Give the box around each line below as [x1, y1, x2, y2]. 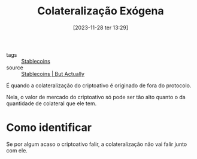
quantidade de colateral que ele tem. [6, 100, 97, 107]
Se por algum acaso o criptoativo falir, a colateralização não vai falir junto [6, 140, 187, 148]
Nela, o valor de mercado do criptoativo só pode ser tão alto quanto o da [6, 93, 186, 100]
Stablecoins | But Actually [21, 70, 85, 77]
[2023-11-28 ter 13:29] [72, 24, 129, 31]
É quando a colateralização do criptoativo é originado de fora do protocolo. [6, 82, 192, 89]
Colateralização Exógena [37, 4, 164, 18]
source [6, 64, 24, 71]
